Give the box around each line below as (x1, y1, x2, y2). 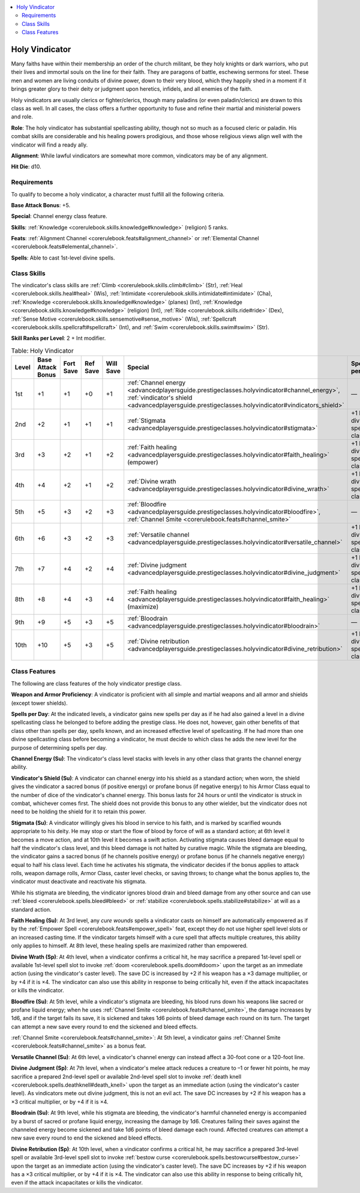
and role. (11, 113, 33, 120)
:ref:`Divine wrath (127, 478, 176, 486)
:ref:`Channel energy (127, 378, 186, 387)
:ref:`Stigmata (127, 416, 166, 425)
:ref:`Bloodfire (127, 500, 167, 509)
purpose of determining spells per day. (11, 744, 107, 751)
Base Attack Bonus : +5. (11, 201, 71, 208)
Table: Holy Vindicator (11, 346, 74, 354)
